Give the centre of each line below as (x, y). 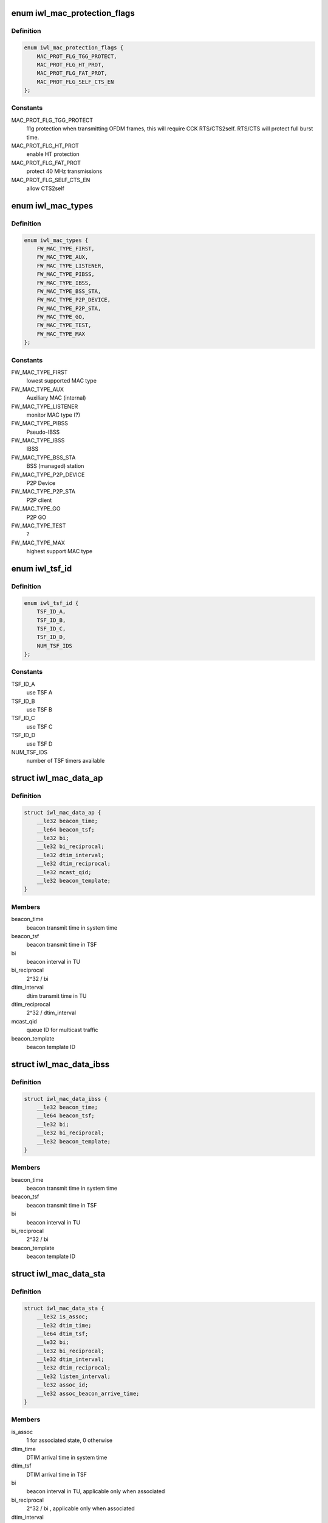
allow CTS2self (46, 188)
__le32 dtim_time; (64, 1325)
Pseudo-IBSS (43, 432)
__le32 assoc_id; (63, 1385)
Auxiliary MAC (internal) (56, 398)
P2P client (39, 500)
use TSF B (39, 709)
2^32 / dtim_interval (51, 1013)
